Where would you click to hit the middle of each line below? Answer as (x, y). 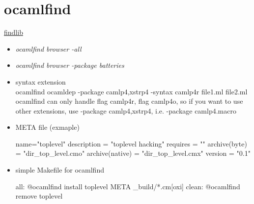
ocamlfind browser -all (48, 48)
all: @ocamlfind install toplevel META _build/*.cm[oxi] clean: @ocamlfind (128, 186)
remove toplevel (39, 196)
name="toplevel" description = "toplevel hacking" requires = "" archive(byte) (131, 143)
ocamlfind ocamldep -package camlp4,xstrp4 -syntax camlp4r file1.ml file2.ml (131, 91)
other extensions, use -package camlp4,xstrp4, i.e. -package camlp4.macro (126, 110)
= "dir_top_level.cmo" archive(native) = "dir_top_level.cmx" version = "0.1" (133, 153)
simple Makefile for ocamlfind (60, 170)
